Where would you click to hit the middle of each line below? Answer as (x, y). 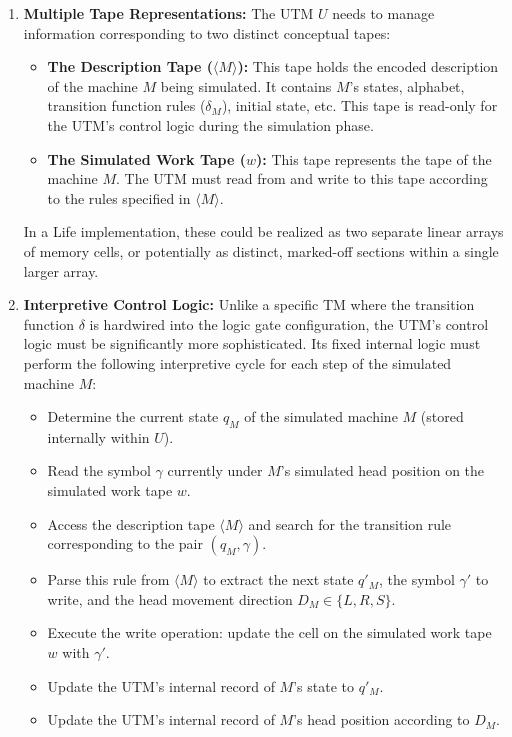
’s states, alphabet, (407, 85)
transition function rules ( (126, 105)
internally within (98, 436)
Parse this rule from (108, 579)
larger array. (61, 270)
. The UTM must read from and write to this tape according (302, 178)
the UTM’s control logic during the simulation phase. (210, 124)
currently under (215, 470)
